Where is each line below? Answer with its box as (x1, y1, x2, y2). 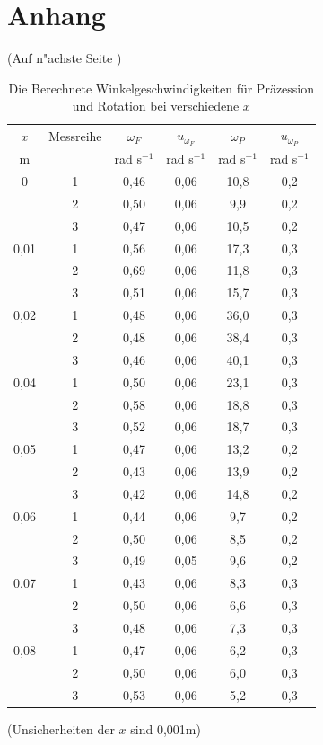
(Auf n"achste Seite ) (7, 49, 122, 67)
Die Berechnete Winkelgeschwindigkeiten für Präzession (8, 78, 315, 97)
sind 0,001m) (130, 719, 201, 738)
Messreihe (48, 126, 102, 145)
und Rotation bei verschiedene (72, 96, 240, 115)
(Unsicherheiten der (7, 719, 115, 738)
